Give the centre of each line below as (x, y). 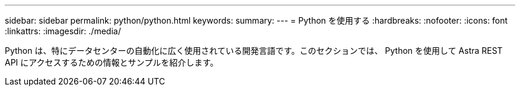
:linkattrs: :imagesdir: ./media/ (63, 31)
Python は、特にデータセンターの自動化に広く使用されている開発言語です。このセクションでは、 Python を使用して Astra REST (254, 51)
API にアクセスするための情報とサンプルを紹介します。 (112, 62)
